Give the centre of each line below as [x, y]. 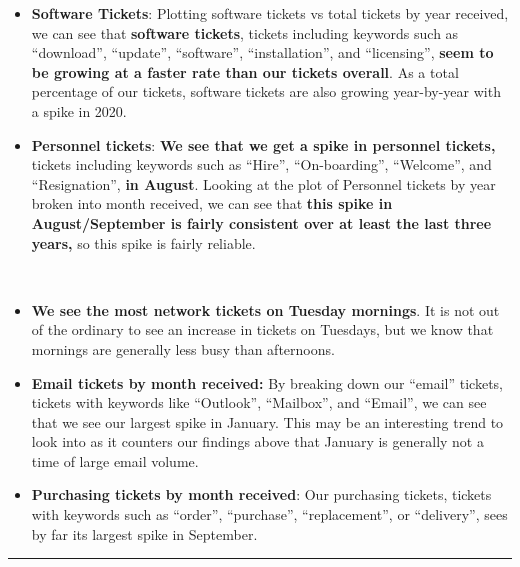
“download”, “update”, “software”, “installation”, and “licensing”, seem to [262, 52]
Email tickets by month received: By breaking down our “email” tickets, [267, 382]
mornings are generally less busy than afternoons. [183, 348]
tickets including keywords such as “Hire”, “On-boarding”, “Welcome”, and [261, 164]
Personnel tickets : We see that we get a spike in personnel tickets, [263, 144]
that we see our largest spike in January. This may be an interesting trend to [267, 421]
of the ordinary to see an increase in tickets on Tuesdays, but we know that [262, 329]
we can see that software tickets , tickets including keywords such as [245, 32]
